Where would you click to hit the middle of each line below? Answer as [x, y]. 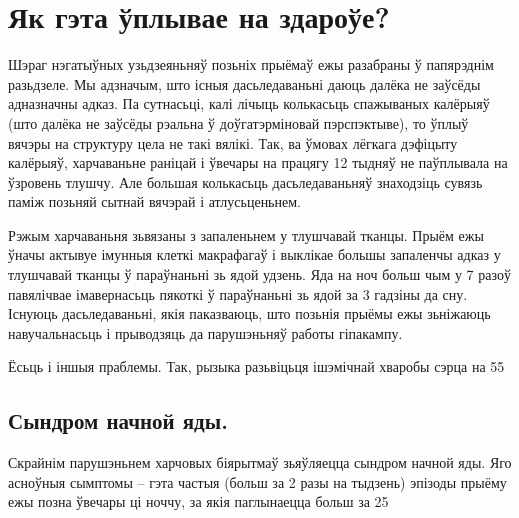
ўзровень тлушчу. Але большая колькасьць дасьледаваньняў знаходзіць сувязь [245, 181]
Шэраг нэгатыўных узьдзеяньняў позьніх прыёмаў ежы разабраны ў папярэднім [251, 64]
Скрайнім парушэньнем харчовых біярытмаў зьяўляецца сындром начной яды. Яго [260, 462]
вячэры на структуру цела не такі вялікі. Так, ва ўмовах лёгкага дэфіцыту [233, 142]
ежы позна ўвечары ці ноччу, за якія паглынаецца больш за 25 [198, 501]
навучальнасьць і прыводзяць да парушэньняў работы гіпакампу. [205, 332]
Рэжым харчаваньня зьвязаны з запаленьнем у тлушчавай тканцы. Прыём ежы [246, 234]
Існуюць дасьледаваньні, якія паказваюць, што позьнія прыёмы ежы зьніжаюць [249, 313]
